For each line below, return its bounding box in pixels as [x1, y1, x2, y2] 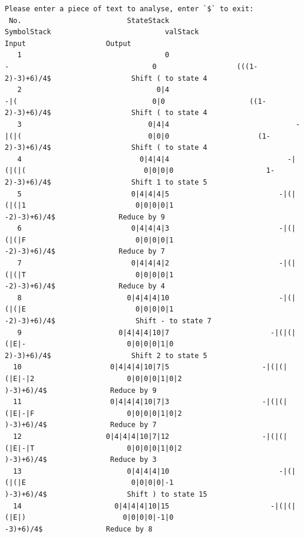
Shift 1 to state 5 [131, 178, 207, 186]
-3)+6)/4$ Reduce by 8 [5, 524, 153, 533]
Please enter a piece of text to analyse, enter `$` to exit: [5, 5, 254, 13]
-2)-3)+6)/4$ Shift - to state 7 [5, 317, 212, 326]
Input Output [5, 39, 131, 48]
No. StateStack [9, 16, 170, 25]
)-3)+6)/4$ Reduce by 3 [5, 455, 157, 464]
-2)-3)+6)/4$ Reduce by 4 [5, 282, 166, 291]
